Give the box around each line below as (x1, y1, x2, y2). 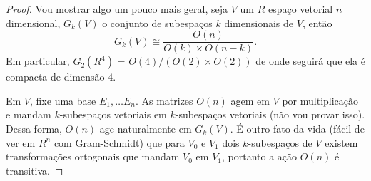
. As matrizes (135, 93, 193, 108)
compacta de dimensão (6, 69, 105, 84)
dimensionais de (224, 15, 294, 30)
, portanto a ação (222, 149, 298, 164)
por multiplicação (282, 93, 359, 108)
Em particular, (6, 53, 70, 68)
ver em (6, 135, 36, 150)
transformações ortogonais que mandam (6, 149, 180, 164)
